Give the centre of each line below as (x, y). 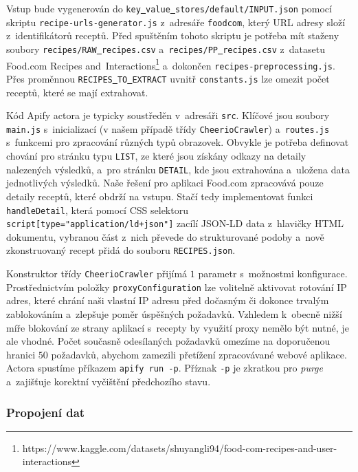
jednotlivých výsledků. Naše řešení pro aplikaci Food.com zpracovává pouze (165, 183)
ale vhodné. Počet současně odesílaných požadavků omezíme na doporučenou (168, 341)
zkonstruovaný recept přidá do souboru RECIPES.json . (121, 250)
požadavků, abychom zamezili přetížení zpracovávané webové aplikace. (199, 354)
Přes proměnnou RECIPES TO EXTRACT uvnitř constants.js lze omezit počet (168, 78)
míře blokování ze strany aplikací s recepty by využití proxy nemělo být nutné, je (178, 327)
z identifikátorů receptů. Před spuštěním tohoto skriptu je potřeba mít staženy (173, 35)
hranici (21, 354)
